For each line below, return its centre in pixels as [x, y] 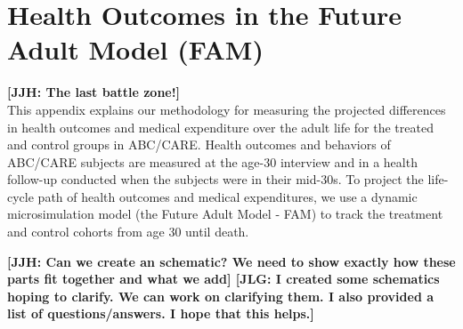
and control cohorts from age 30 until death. [128, 232]
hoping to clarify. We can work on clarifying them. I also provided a [221, 296]
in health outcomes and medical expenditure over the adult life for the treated [220, 127]
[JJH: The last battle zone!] [94, 92]
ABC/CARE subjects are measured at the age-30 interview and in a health [212, 161]
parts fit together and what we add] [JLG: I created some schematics [223, 279]
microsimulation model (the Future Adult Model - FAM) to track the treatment [225, 214]
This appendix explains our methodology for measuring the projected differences [227, 109]
